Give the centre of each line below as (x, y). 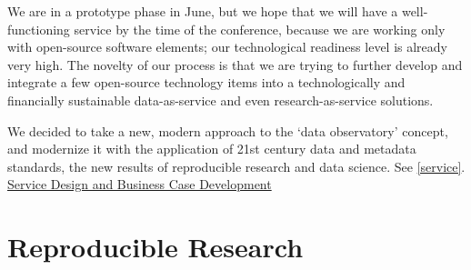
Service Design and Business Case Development (140, 184)
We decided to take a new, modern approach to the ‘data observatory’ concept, (228, 130)
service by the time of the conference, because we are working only (260, 29)
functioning (39, 29)
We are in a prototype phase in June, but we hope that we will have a (203, 11)
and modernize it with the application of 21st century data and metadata (212, 149)
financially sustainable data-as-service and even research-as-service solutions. (220, 100)
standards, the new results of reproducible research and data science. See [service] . (236, 166)
